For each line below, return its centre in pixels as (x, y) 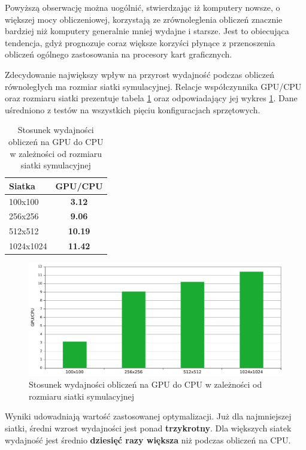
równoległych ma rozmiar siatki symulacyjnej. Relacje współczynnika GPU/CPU (153, 86)
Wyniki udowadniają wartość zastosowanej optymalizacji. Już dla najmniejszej (148, 416)
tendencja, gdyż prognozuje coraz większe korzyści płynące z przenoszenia (140, 42)
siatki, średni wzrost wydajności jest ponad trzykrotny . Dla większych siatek (148, 428)
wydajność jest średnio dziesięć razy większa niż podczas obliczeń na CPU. (148, 440)
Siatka (22, 185)
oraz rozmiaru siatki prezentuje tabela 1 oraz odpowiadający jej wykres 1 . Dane (151, 98)
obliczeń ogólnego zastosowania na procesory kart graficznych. (119, 54)
